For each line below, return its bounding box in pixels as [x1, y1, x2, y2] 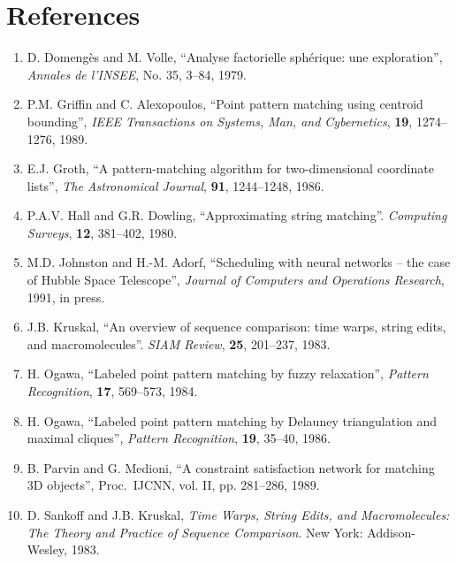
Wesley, [27, 540, 67, 559]
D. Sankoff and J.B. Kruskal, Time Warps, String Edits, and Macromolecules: [27, 506, 450, 523]
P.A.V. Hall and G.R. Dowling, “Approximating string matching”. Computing [27, 206, 447, 225]
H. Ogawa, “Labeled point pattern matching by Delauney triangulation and [27, 411, 438, 430]
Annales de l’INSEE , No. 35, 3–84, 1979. [27, 65, 247, 83]
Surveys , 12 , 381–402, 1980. [27, 223, 178, 241]
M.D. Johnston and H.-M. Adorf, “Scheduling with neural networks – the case [27, 253, 451, 271]
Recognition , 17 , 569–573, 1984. [27, 382, 198, 400]
